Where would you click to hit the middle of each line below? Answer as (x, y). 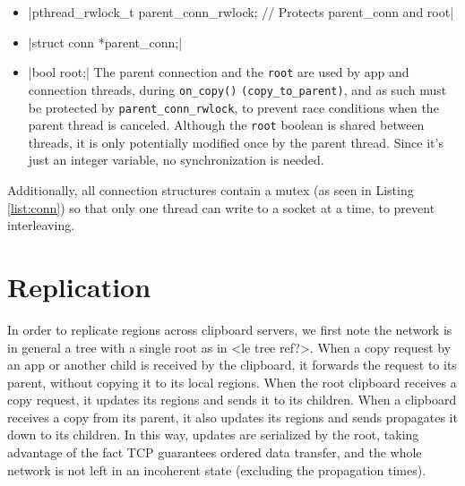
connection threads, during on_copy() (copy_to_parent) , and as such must (237, 89)
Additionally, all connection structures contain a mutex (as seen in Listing (211, 190)
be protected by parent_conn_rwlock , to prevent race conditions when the (233, 107)
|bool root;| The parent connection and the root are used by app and (219, 72)
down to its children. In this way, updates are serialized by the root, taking (213, 435)
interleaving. (41, 225)
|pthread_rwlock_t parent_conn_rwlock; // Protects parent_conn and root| (241, 12)
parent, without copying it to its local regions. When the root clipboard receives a (232, 382)
